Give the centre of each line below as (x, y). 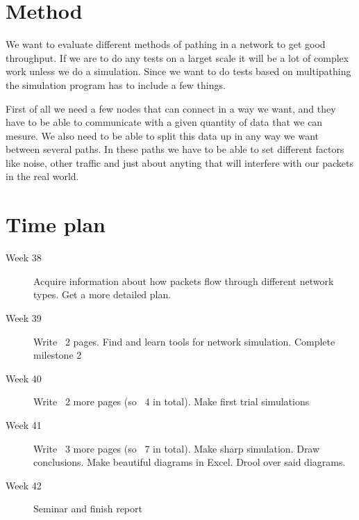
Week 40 (24, 378)
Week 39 (24, 317)
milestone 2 (58, 355)
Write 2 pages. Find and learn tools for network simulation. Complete (184, 341)
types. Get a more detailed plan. (102, 294)
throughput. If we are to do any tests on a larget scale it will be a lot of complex (177, 57)
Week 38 (24, 258)
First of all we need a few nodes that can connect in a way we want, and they (171, 108)
